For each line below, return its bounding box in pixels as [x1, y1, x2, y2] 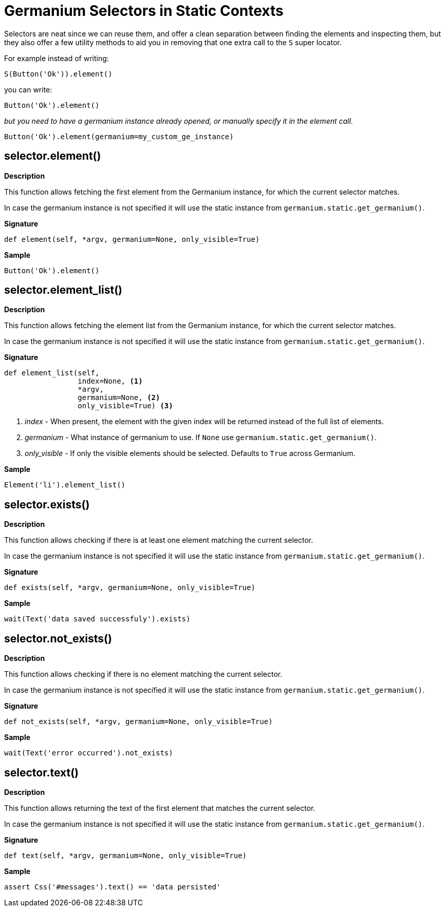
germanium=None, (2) [78, 393, 160, 402]
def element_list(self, [4, 369, 100, 377]
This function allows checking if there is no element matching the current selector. [4, 670, 283, 679]
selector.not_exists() [4, 632, 112, 645]
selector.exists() [4, 498, 90, 511]
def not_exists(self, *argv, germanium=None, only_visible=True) [4, 717, 273, 726]
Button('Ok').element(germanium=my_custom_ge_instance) [4, 132, 234, 141]
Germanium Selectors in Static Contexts [4, 2, 284, 20]
